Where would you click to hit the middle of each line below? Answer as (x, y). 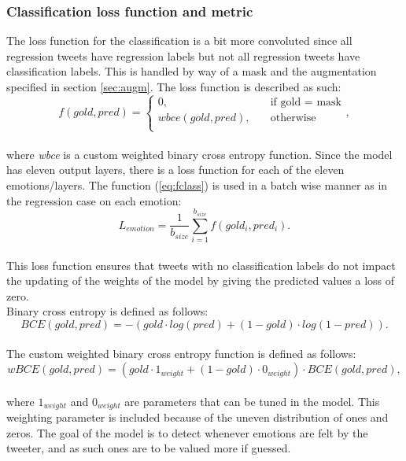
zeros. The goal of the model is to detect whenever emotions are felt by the (187, 432)
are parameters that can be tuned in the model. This (252, 401)
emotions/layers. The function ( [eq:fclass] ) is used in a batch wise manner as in (197, 184)
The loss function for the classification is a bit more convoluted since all (179, 41)
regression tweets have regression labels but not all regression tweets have (183, 55)
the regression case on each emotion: (94, 200)
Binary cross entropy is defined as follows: (107, 311)
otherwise (293, 118)
